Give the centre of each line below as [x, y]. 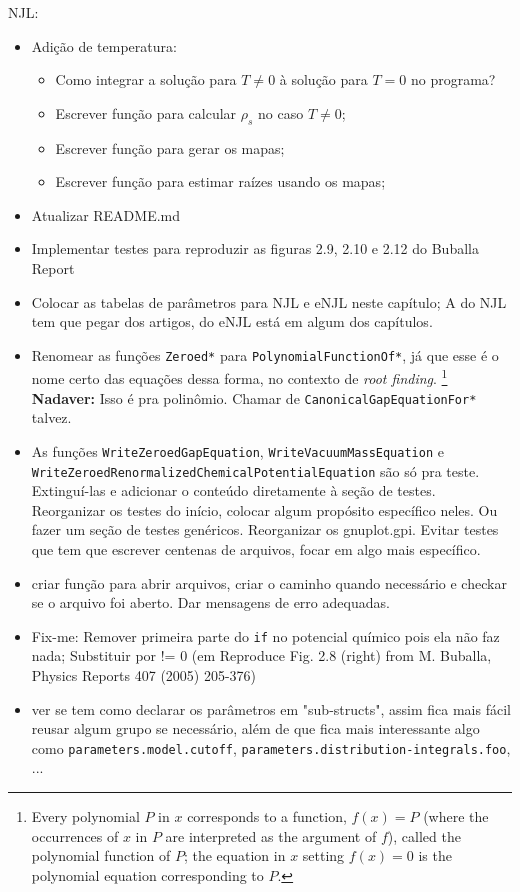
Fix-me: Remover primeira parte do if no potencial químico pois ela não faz [265, 635]
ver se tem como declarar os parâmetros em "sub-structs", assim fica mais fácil [271, 708]
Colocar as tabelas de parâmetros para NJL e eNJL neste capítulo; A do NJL [269, 301]
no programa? [453, 79]
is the [435, 855]
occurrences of [75, 835]
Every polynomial [85, 816]
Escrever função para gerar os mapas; [170, 147]
